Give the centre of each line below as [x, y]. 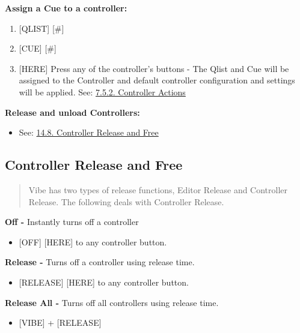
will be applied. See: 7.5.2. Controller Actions [102, 91]
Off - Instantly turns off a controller [72, 222]
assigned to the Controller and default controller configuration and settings [157, 80]
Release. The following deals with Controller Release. [126, 201]
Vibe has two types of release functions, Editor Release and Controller [158, 189]
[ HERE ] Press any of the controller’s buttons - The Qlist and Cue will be [154, 68]
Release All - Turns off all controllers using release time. [112, 302]
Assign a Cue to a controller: [66, 8]
